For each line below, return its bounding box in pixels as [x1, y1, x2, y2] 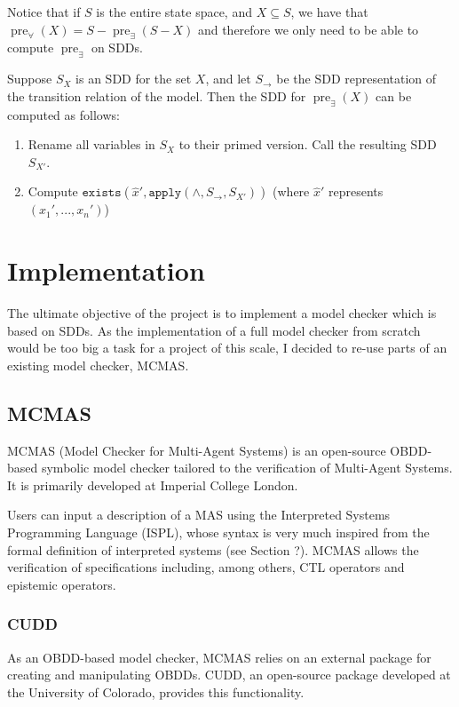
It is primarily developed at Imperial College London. [7, 475, 298, 494]
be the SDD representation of [276, 69, 437, 88]
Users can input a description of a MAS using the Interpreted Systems [7, 505, 391, 524]
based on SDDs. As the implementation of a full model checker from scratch [7, 321, 421, 339]
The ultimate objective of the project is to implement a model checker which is [7, 304, 437, 322]
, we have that [290, 3, 368, 20]
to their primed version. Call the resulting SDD [178, 135, 437, 154]
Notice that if [7, 3, 81, 20]
